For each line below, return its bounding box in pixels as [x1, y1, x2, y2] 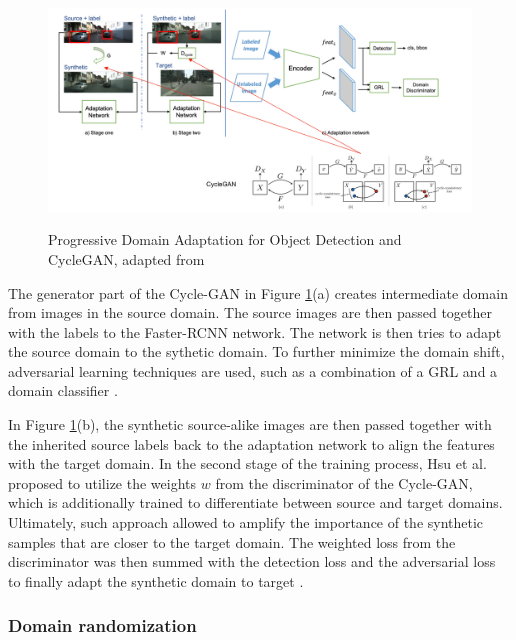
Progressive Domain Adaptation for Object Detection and [48, 229, 402, 250]
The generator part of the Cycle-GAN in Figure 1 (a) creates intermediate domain [8, 282, 508, 303]
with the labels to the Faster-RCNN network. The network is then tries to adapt [8, 321, 502, 342]
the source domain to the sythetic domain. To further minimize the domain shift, [8, 341, 505, 362]
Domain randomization [8, 613, 197, 638]
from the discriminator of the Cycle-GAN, [215, 472, 473, 493]
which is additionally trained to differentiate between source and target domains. [8, 492, 503, 513]
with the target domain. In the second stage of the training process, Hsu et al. [8, 453, 487, 474]
